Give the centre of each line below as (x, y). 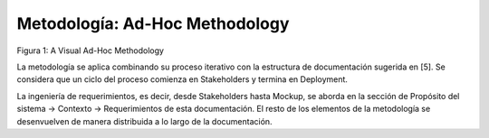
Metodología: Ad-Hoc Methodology (153, 23)
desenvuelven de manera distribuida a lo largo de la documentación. (144, 121)
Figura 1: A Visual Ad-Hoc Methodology (91, 51)
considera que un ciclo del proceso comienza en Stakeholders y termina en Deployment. (182, 79)
